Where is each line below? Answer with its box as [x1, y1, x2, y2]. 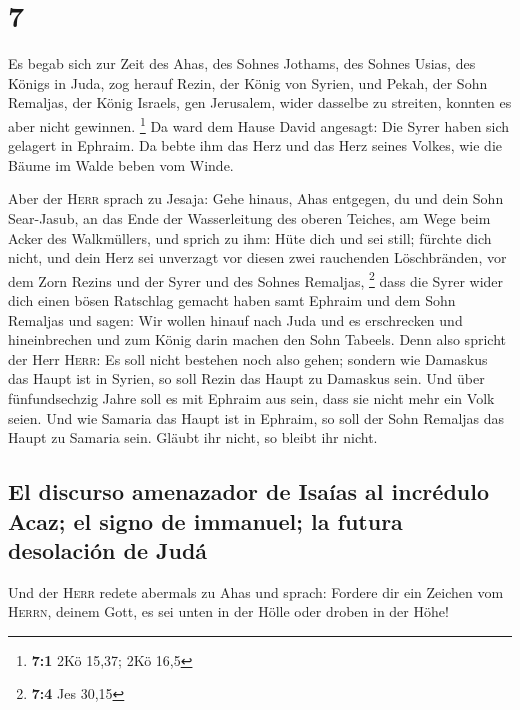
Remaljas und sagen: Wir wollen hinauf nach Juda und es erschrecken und [8, 309, 463, 330]
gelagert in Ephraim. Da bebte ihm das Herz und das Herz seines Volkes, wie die [8, 135, 503, 156]
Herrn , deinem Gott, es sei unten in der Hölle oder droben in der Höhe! [8, 601, 449, 622]
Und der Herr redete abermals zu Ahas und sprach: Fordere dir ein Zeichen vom [8, 581, 504, 602]
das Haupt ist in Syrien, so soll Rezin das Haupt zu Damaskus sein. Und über [8, 368, 485, 389]
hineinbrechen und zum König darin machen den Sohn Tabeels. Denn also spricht [8, 329, 506, 350]
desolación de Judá [8, 534, 208, 565]
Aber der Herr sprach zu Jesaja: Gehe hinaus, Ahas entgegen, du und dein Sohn [8, 188, 504, 209]
